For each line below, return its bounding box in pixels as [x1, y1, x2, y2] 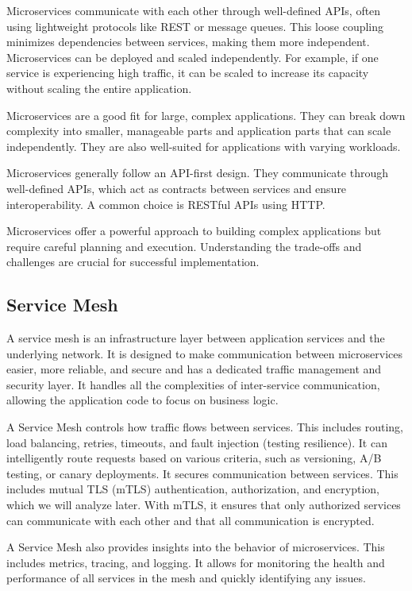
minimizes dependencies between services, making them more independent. [6, 33, 370, 50]
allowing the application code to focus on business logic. [6, 392, 279, 408]
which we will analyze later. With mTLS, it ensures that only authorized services [6, 496, 401, 513]
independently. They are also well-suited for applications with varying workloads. [6, 137, 401, 154]
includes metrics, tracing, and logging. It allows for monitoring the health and [6, 554, 385, 570]
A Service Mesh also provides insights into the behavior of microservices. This [6, 539, 385, 555]
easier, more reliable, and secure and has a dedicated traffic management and [6, 361, 382, 377]
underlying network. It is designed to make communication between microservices [6, 345, 402, 361]
